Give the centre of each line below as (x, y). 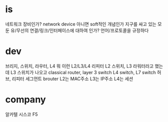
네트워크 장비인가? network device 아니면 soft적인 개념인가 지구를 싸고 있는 (81, 24)
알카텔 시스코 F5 (22, 114)
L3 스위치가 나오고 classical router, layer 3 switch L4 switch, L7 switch (83, 72)
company (26, 100)
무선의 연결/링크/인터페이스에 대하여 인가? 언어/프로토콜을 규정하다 (82, 30)
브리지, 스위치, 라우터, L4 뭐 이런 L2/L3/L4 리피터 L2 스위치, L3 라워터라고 (79, 66)
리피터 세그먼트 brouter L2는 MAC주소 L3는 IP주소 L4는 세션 (73, 79)
